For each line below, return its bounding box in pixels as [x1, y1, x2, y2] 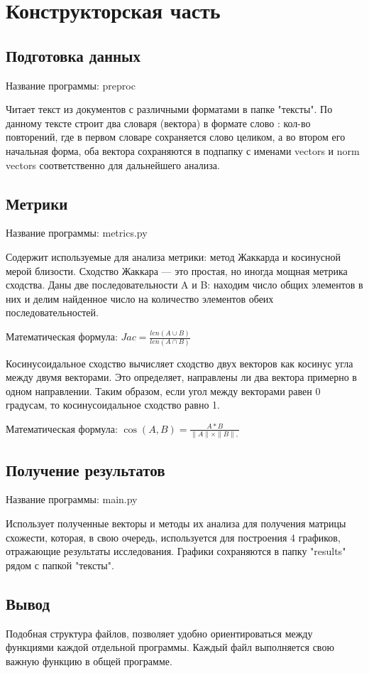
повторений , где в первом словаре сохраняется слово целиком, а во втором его [6, 129, 346, 144]
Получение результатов [6, 458, 165, 480]
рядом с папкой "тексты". [6, 557, 114, 572]
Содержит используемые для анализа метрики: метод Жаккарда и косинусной [6, 249, 341, 264]
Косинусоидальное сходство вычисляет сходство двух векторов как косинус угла [6, 355, 353, 370]
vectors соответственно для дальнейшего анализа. [6, 157, 220, 172]
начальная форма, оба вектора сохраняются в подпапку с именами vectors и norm [6, 143, 360, 158]
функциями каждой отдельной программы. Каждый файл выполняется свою [6, 640, 334, 655]
